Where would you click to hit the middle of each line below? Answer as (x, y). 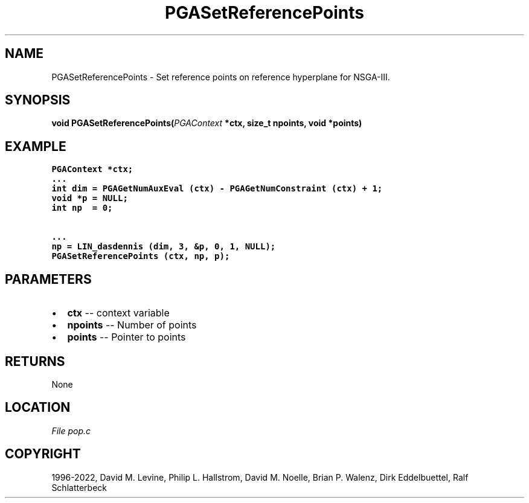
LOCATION (38, 408)
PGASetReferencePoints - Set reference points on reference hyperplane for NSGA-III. (221, 77)
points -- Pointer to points (127, 337)
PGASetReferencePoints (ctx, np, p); (141, 256)
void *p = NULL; (90, 198)
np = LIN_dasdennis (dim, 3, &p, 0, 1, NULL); (164, 247)
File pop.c (71, 431)
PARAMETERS (48, 279)
